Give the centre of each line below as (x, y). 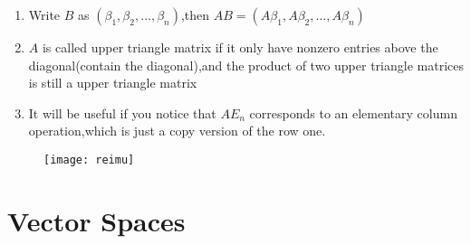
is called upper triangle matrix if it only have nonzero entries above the (240, 47)
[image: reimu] (89, 160)
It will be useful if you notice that (122, 113)
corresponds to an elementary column (353, 113)
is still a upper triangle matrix (113, 83)
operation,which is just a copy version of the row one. (177, 131)
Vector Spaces (96, 220)
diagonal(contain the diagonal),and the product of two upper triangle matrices (246, 65)
